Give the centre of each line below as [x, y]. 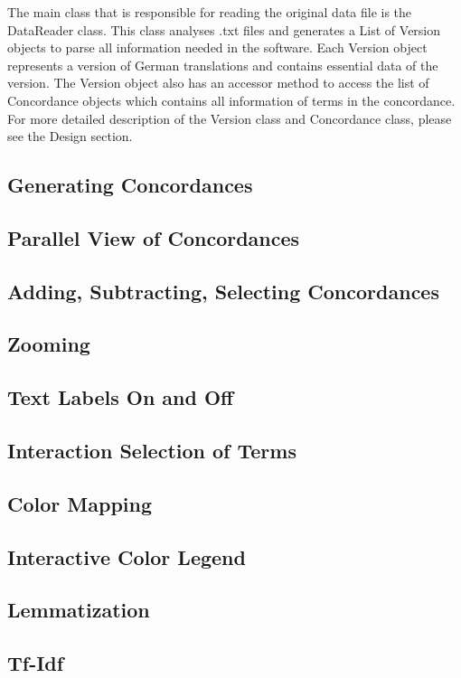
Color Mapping [80, 503]
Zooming [49, 344]
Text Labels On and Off [121, 397]
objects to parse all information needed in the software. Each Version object [217, 47]
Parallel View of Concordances [154, 237]
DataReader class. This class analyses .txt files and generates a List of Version [224, 29]
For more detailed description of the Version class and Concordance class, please [230, 118]
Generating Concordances [130, 185]
